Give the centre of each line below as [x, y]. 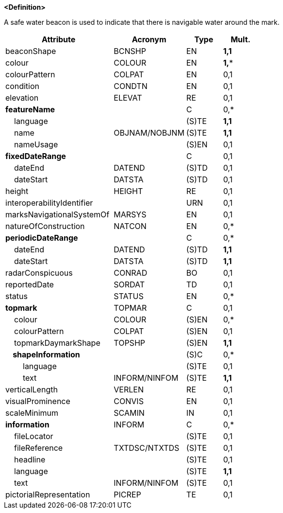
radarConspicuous [39, 273]
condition [23, 86]
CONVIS [129, 401]
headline [30, 460]
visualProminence [38, 401]
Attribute [59, 39]
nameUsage [36, 144]
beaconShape [31, 51]
